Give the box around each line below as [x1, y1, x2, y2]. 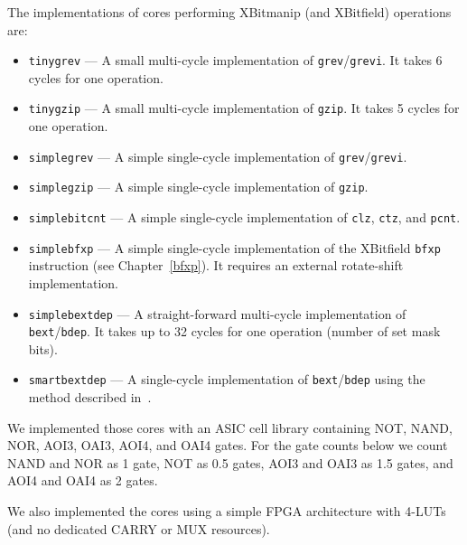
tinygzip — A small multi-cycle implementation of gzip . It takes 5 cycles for [28, 99, 460, 117]
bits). [28, 339, 58, 358]
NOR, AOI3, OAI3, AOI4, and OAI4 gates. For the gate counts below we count [7, 436, 448, 455]
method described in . [28, 388, 152, 407]
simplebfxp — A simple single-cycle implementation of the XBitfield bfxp [28, 238, 441, 257]
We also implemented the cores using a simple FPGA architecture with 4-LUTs [7, 502, 446, 521]
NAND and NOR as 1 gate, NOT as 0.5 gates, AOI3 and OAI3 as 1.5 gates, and [7, 453, 453, 472]
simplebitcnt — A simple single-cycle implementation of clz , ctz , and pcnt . [28, 208, 461, 226]
